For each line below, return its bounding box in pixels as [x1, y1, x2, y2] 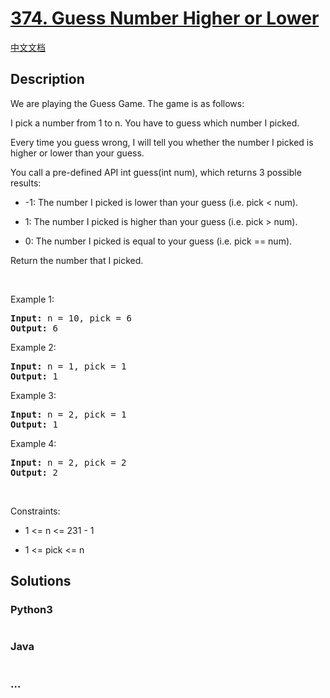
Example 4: [10, 437, 57, 449]
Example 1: [10, 293, 55, 305]
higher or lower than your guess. [10, 147, 145, 159]
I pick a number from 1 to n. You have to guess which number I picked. [10, 117, 300, 129]
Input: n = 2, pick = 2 [10, 457, 127, 468]
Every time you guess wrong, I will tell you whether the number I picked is [10, 136, 314, 148]
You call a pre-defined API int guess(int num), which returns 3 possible [10, 166, 302, 178]
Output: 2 [10, 467, 58, 478]
